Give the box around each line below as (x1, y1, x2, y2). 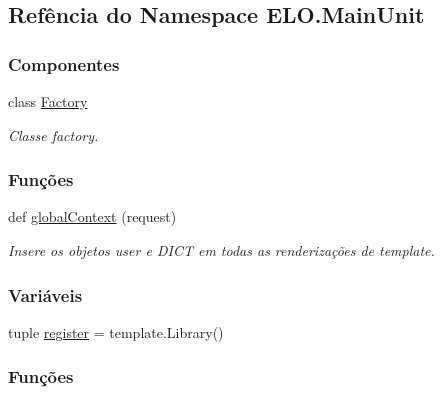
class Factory (8, 91, 88, 111)
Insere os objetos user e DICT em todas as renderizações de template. (8, 240, 435, 260)
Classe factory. (8, 124, 99, 145)
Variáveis (8, 282, 83, 307)
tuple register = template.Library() (8, 321, 224, 342)
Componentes (8, 51, 120, 76)
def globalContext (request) (8, 206, 177, 227)
